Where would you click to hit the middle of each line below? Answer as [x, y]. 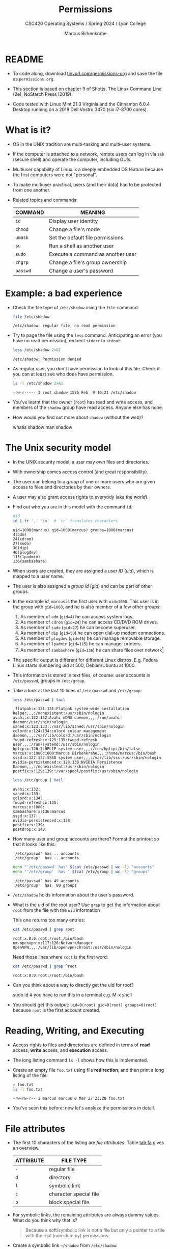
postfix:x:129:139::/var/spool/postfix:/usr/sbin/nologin [75, 771]
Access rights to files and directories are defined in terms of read [81, 1045]
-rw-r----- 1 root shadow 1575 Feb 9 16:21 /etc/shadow [74, 393]
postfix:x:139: [29, 825]
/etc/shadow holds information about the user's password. [74, 895]
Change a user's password [81, 270]
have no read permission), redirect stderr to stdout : [67, 341]
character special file [74, 1194]
